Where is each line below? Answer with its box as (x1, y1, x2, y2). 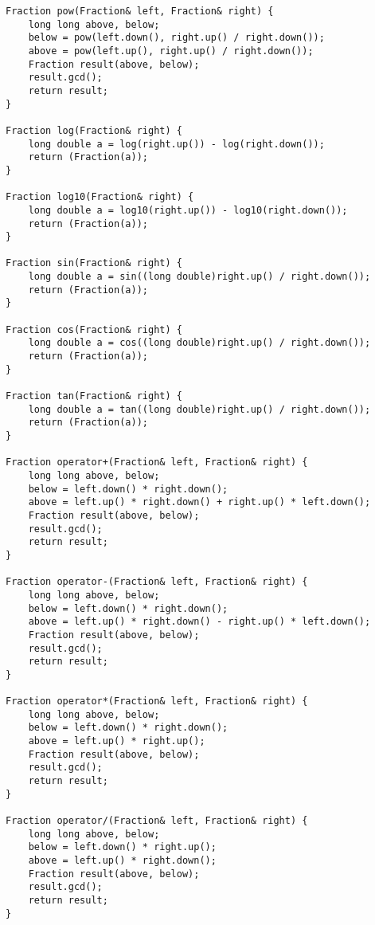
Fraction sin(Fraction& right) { (6, 257, 182, 269)
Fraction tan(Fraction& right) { (6, 390, 182, 402)
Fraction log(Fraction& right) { (6, 124, 182, 136)
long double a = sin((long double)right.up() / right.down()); (28, 271, 371, 283)
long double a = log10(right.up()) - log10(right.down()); (28, 204, 348, 216)
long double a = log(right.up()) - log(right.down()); (28, 138, 325, 150)
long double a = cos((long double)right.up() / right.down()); (28, 337, 371, 349)
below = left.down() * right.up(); (28, 841, 217, 853)
